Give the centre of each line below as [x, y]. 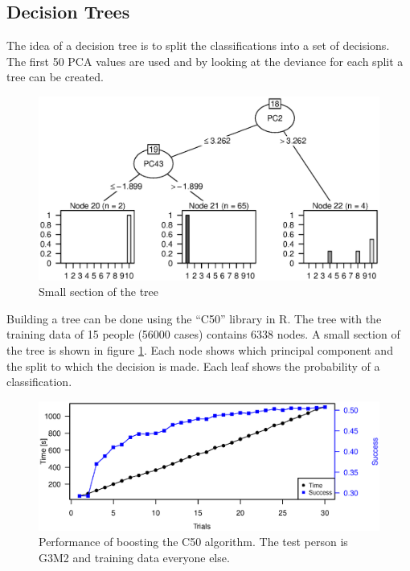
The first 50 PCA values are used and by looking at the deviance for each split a [205, 61]
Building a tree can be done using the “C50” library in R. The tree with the [194, 318]
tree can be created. [55, 77]
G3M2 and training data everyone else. [134, 557]
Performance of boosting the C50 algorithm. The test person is [193, 542]
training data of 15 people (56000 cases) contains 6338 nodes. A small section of [203, 334]
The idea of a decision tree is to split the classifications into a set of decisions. [198, 45]
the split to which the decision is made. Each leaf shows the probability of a [193, 366]
